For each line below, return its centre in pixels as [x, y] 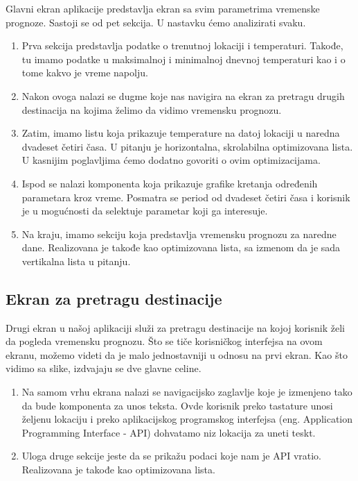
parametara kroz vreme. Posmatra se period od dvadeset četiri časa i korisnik [186, 197]
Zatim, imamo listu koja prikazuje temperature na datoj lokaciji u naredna [181, 133]
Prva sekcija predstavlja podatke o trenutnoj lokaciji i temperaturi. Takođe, [182, 45]
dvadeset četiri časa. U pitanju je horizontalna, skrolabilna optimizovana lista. [187, 146]
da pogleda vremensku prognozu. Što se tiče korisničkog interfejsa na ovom [164, 341]
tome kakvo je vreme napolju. [85, 73]
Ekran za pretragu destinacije [114, 298]
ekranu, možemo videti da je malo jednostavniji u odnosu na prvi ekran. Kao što [177, 354]
